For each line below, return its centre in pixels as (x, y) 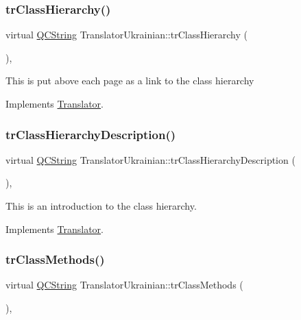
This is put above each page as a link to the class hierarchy (130, 81)
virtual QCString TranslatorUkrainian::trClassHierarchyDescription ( (150, 159)
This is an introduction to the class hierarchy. (101, 206)
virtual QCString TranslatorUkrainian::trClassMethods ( (124, 285)
